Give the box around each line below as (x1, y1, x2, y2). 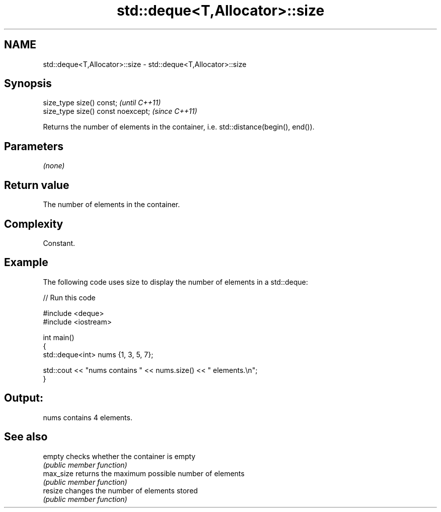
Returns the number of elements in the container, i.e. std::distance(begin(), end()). (43, 122, 315, 132)
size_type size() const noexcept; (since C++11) (43, 107, 197, 116)
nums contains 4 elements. (43, 413, 132, 422)
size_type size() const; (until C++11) (43, 98, 161, 107)
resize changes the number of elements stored (43, 486, 198, 495)
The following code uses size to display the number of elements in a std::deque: (43, 277, 308, 286)
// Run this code (43, 293, 96, 302)
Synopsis (4, 77, 52, 90)
